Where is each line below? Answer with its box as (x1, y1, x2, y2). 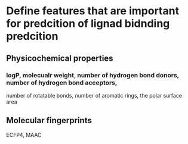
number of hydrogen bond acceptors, (6, 79, 118, 87)
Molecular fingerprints (6, 115, 93, 126)
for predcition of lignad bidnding (6, 17, 170, 30)
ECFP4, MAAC (6, 131, 42, 138)
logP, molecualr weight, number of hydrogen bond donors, (6, 71, 179, 79)
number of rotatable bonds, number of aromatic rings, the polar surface (6, 92, 183, 99)
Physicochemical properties (6, 53, 113, 63)
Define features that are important (6, 4, 180, 18)
